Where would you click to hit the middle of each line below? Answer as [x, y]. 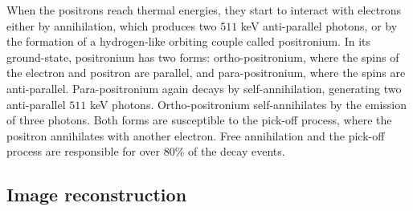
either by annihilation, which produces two [112, 25]
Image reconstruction [97, 195]
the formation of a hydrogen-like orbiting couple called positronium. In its [189, 41]
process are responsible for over [84, 151]
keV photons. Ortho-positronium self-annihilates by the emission [248, 104]
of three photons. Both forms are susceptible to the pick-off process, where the [199, 120]
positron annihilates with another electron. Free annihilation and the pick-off [196, 135]
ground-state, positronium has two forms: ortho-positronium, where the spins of [203, 57]
